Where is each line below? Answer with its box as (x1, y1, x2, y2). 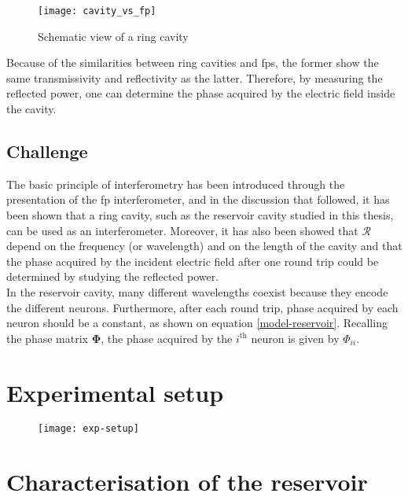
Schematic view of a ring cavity (38, 28, 189, 44)
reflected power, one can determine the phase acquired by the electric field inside (6, 85, 395, 101)
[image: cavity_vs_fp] (38, 6, 156, 17)
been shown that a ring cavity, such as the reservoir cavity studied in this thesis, (6, 207, 394, 223)
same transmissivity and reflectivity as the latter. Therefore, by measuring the (6, 69, 383, 86)
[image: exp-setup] (38, 423, 139, 435)
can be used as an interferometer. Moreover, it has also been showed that (6, 222, 358, 238)
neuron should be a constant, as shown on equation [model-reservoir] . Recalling (6, 315, 388, 331)
